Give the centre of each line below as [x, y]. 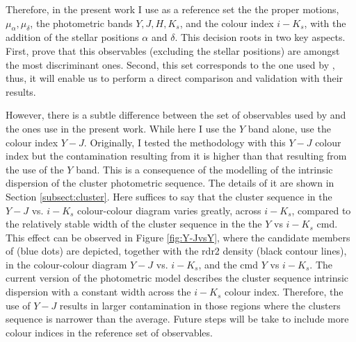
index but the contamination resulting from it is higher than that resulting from [176, 156]
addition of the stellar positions [72, 37]
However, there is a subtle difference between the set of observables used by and [176, 115]
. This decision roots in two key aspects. [260, 37]
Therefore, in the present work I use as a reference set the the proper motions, [172, 9]
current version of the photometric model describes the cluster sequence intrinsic [177, 278]
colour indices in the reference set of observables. [109, 332]
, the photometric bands [81, 23]
